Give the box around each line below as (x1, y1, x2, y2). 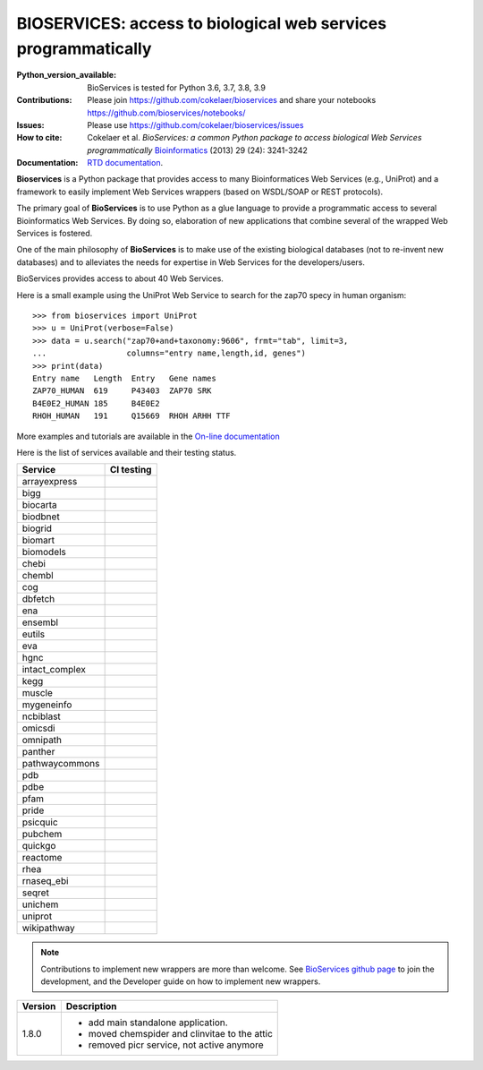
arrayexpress (21, 475, 78, 488)
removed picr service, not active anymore (88, 1039, 264, 1051)
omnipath (21, 734, 63, 747)
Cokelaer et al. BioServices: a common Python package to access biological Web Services (87, 133, 422, 143)
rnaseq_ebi (21, 875, 69, 887)
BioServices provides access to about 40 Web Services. (16, 273, 224, 284)
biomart (21, 534, 55, 546)
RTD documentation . (87, 158, 164, 168)
